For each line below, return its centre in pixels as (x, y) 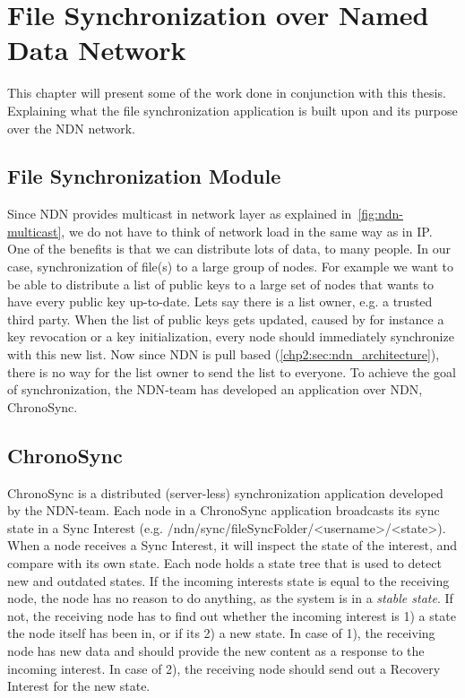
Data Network (97, 50)
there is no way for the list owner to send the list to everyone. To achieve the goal (232, 371)
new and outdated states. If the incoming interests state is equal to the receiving (228, 580)
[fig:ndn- (380, 214)
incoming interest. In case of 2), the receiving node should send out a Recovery (224, 668)
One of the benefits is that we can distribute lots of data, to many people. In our (229, 249)
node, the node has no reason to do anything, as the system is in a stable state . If (230, 598)
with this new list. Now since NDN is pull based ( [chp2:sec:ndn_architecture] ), (224, 354)
